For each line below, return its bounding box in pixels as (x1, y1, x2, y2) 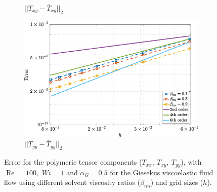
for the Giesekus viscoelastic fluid (110, 167, 213, 177)
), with (181, 157, 202, 167)
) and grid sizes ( (150, 177, 203, 187)
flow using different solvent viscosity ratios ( (4, 177, 141, 187)
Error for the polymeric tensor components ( (4, 157, 142, 167)
